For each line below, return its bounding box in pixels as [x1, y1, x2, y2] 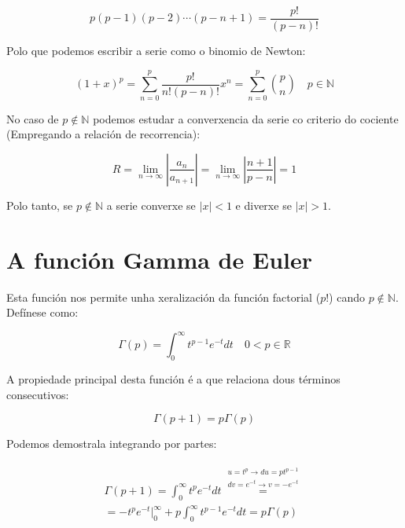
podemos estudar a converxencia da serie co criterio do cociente [93, 110, 399, 126]
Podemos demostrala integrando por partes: [6, 435, 217, 452]
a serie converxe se [106, 196, 196, 213]
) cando [329, 288, 365, 305]
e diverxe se [235, 196, 292, 213]
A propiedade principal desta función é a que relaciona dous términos [6, 371, 341, 387]
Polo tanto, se [6, 196, 73, 213]
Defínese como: [6, 304, 79, 321]
